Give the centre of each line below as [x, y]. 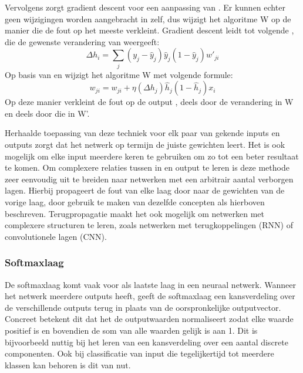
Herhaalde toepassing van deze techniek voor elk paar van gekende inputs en [142, 133]
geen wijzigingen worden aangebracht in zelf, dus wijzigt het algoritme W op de [148, 18]
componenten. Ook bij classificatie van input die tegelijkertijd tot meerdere [139, 353]
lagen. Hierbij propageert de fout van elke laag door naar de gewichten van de [145, 190]
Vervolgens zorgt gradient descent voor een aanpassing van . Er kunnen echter [145, 7]
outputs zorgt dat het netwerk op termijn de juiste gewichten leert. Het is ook [145, 145]
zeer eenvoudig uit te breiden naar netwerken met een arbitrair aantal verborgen [149, 179]
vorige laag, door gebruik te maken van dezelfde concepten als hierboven [135, 202]
